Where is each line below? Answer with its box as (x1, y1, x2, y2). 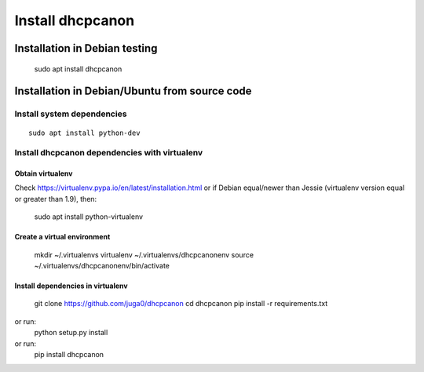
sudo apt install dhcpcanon (34, 64, 122, 74)
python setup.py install (34, 328, 108, 337)
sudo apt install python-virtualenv (34, 212, 144, 221)
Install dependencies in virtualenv (14, 281, 129, 290)
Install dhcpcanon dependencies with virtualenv (14, 148, 203, 159)
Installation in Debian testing (14, 42, 158, 55)
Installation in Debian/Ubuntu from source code (14, 85, 252, 98)
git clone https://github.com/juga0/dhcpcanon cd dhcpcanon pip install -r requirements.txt (34, 299, 328, 308)
